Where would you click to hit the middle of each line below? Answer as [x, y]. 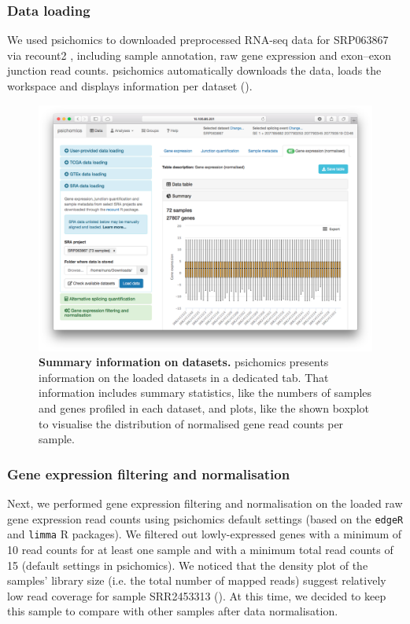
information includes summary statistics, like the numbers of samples [205, 393]
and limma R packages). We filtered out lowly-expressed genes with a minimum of [205, 534]
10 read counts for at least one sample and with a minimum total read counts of [200, 549]
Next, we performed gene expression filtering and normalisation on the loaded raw [205, 503]
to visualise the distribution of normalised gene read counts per [191, 423]
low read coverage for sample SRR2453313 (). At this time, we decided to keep [197, 595]
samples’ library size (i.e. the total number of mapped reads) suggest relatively [197, 580]
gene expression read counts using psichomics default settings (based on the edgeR [205, 518]
